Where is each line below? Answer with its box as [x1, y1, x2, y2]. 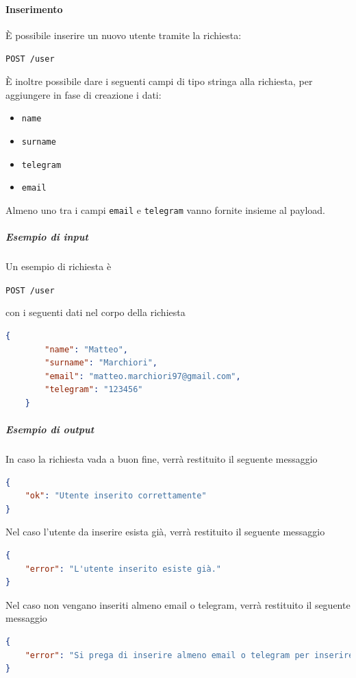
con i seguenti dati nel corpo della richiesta [5, 305, 186, 319]
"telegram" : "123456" [44, 385, 143, 395]
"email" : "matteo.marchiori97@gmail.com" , [44, 371, 241, 381]
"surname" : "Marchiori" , [44, 358, 157, 368]
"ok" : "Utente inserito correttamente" [25, 491, 207, 501]
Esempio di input [5, 230, 88, 244]
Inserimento [5, 1, 63, 16]
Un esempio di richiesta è [5, 259, 112, 274]
